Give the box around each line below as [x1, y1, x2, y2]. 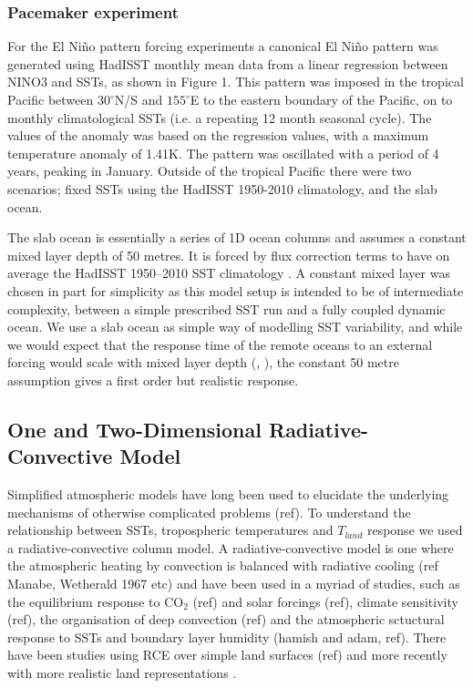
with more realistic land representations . [7, 663, 237, 683]
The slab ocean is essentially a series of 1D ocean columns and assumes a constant [7, 228, 467, 247]
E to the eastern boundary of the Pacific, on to [190, 90, 453, 108]
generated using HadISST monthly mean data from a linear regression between [7, 54, 448, 73]
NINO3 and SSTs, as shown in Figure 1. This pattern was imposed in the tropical [7, 72, 464, 91]
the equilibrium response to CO [7, 591, 184, 611]
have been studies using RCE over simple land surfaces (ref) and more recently [7, 645, 447, 664]
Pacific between [7, 90, 94, 108]
